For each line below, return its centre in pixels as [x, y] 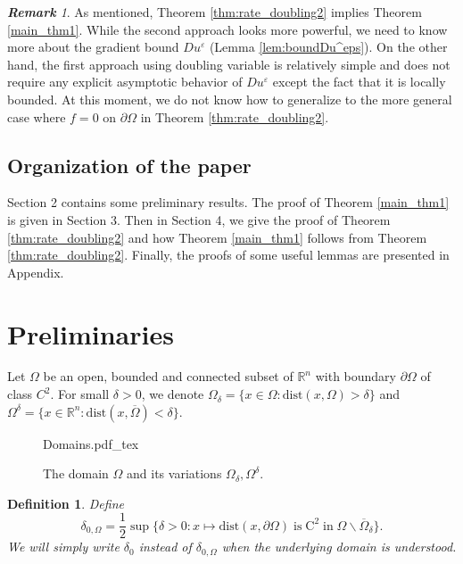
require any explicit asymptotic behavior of [125, 82]
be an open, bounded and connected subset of [168, 376]
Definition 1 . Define [66, 503]
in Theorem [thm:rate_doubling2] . [235, 116]
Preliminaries [91, 333]
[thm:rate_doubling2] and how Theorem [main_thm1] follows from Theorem [217, 237]
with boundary [356, 376]
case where [37, 116]
